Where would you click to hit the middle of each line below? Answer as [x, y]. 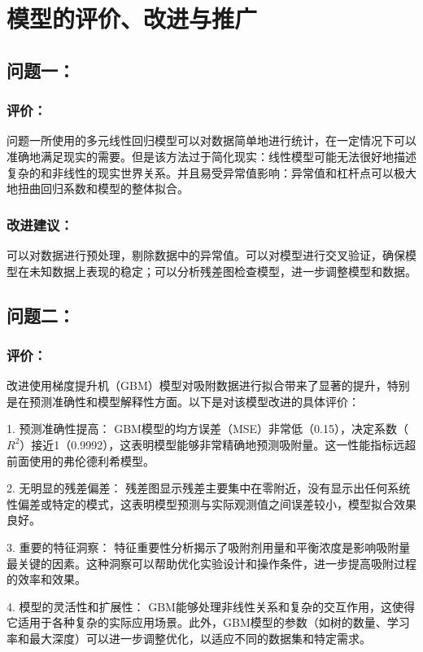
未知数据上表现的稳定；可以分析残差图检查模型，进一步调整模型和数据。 [222, 271]
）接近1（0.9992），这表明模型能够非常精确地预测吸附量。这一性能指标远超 [218, 444]
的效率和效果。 [46, 579]
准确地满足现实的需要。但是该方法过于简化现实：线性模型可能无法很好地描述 [211, 156]
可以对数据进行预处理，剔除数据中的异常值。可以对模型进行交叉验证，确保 [206, 254]
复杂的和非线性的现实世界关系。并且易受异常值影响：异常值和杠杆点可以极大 [211, 172]
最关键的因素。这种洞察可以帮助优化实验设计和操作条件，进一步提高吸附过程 [211, 563]
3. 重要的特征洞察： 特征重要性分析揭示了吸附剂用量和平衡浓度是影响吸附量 [209, 547]
